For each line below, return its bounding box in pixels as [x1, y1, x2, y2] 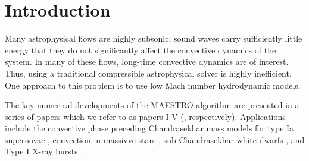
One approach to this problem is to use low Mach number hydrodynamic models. [5, 78, 301, 91]
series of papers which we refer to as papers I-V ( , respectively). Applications [5, 110, 286, 122]
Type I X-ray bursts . [5, 145, 83, 157]
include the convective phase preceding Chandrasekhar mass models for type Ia [5, 122, 294, 134]
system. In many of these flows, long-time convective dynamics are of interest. [5, 55, 289, 68]
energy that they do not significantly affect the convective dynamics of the [5, 43, 276, 56]
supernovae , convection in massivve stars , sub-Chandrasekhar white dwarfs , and [5, 133, 305, 146]
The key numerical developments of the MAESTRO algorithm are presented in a [5, 99, 299, 111]
